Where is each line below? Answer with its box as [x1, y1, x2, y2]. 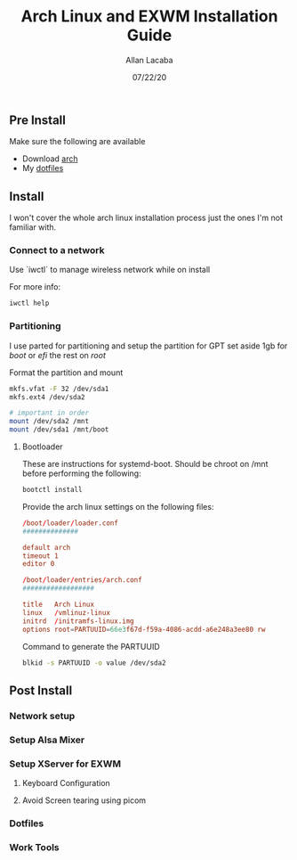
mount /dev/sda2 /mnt [9, 417, 90, 426]
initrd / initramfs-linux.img [21, 617, 135, 626]
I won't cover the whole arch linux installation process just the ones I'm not [9, 212, 283, 224]
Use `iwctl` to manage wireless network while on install [9, 265, 211, 275]
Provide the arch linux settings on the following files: [21, 501, 214, 512]
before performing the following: [21, 468, 141, 479]
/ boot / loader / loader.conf [21, 519, 118, 528]
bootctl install [21, 486, 83, 495]
